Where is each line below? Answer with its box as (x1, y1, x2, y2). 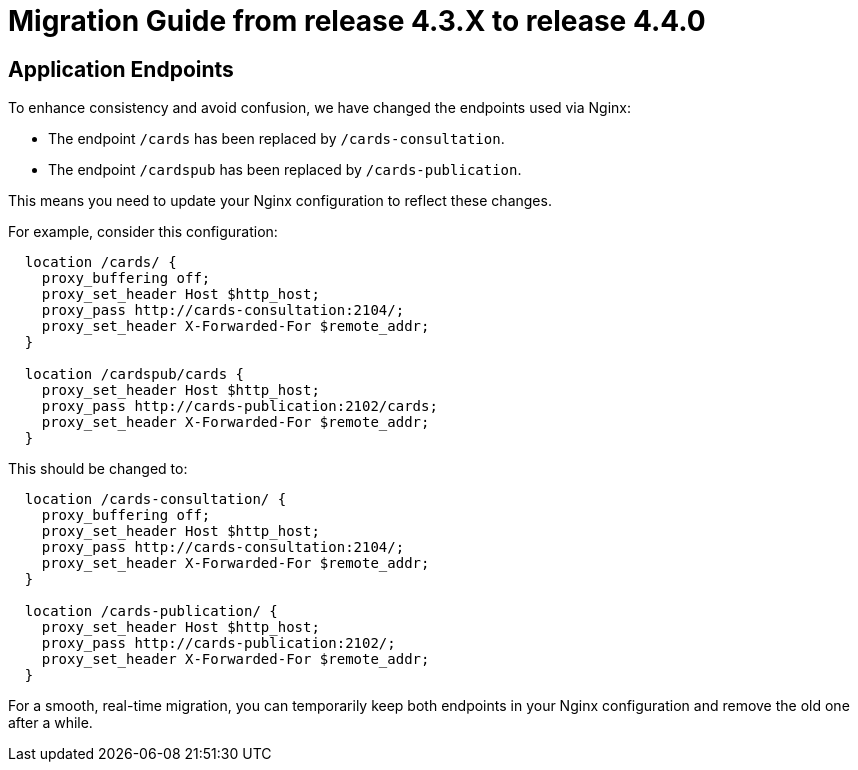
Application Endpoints (8, 56, 234, 82)
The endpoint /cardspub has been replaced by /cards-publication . (48, 161, 522, 179)
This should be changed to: (8, 460, 188, 478)
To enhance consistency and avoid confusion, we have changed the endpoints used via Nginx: (8, 99, 632, 117)
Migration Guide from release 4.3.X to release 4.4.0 (8, 4, 706, 38)
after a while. (8, 714, 93, 732)
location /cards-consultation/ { (24, 491, 287, 508)
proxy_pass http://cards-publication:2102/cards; (41, 398, 438, 415)
